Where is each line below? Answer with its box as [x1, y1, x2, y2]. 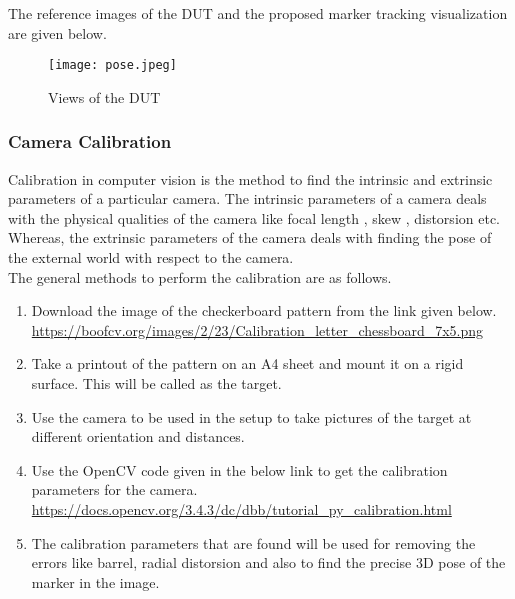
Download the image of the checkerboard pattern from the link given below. [31, 300, 497, 321]
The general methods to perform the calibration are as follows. [8, 266, 392, 287]
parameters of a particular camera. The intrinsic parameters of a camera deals [8, 188, 487, 209]
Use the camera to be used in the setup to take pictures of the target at [31, 406, 472, 427]
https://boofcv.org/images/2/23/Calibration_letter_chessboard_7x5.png [31, 319, 484, 340]
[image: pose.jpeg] [48, 58, 177, 73]
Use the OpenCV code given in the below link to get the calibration [31, 459, 448, 480]
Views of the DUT [48, 86, 161, 107]
